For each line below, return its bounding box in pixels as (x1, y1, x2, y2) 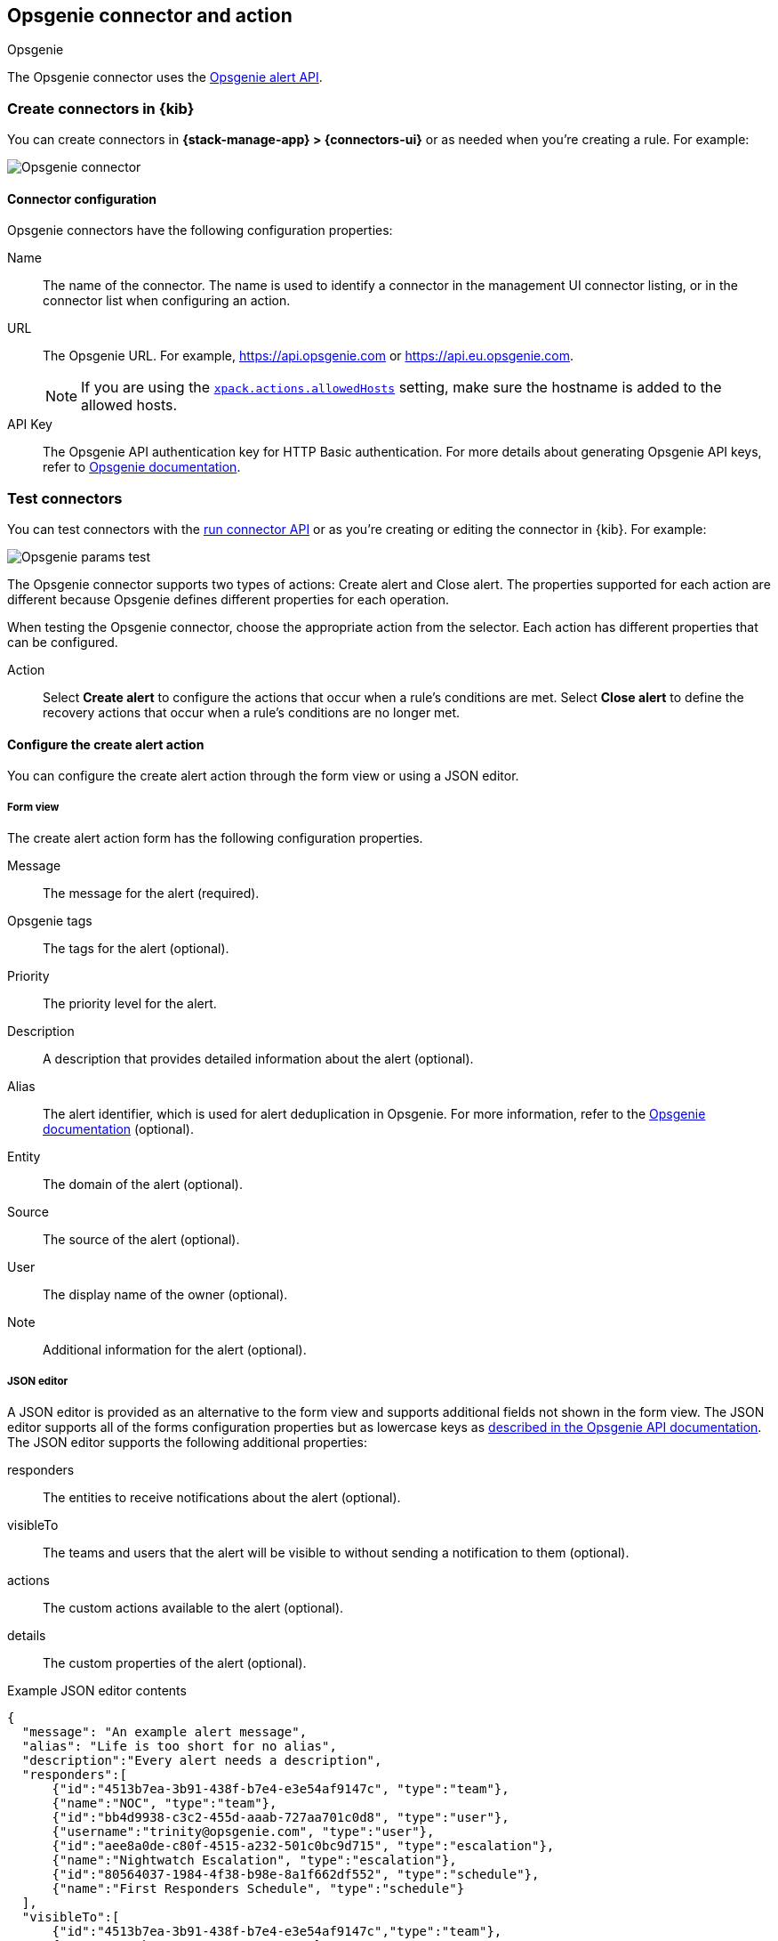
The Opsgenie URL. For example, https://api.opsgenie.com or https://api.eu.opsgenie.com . (43, 348, 574, 364)
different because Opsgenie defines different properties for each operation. (7, 592, 450, 608)
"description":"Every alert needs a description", (21, 1752, 382, 1767)
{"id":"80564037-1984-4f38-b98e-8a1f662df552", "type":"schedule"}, (52, 1866, 540, 1881)
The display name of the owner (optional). (43, 1287, 288, 1303)
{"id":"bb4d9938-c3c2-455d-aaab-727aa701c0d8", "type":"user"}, (52, 1809, 509, 1824)
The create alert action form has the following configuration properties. (7, 830, 423, 846)
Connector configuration (7, 190, 156, 206)
